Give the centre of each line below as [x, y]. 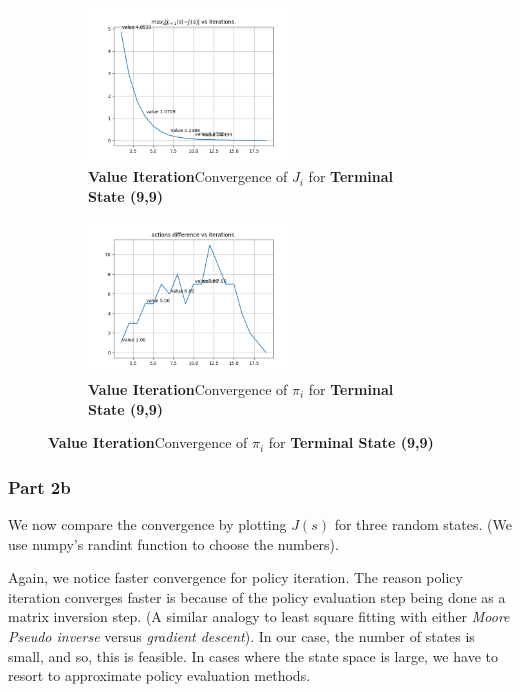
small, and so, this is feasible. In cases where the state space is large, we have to [253, 655]
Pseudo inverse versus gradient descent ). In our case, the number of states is [241, 635]
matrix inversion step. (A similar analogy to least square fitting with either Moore [259, 616]
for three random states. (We [423, 523]
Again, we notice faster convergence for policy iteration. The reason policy [235, 577]
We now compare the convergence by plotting [147, 523]
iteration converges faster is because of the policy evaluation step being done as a [257, 596]
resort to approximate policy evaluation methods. [159, 675]
